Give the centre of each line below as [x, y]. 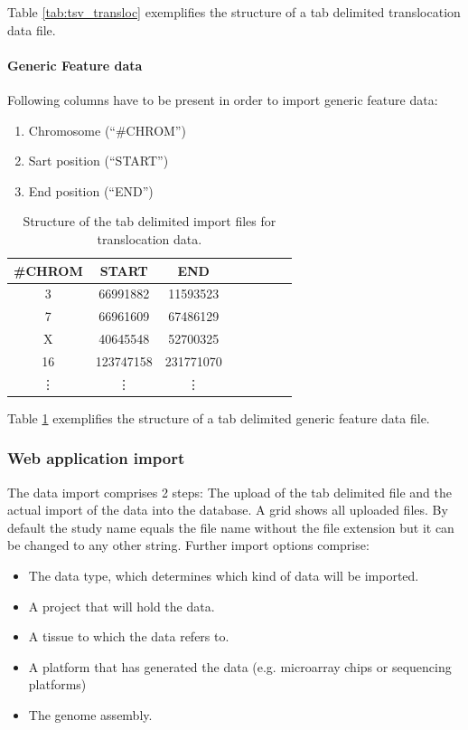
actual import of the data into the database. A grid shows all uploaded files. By [228, 510]
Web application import [96, 458]
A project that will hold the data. [122, 606]
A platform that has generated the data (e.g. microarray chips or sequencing [240, 666]
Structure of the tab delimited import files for [150, 221]
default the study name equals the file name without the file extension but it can [231, 527]
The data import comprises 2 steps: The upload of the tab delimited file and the [229, 492]
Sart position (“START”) [98, 161]
